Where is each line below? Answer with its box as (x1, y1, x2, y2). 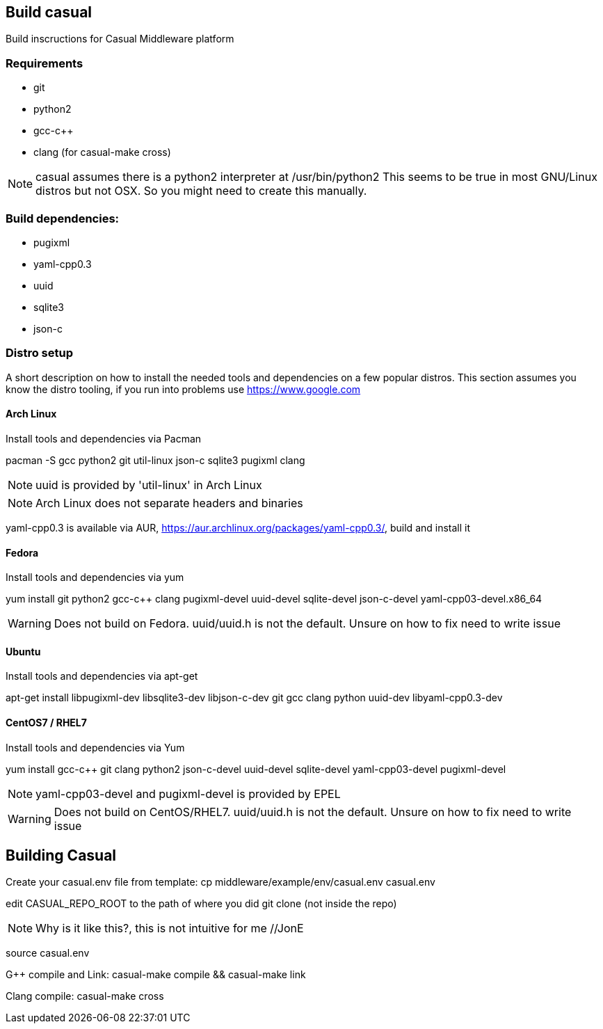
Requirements (6, 56, 83, 70)
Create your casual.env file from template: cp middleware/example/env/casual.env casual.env (6, 876, 435, 888)
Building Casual (6, 846, 117, 864)
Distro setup (6, 346, 73, 360)
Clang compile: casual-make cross (6, 990, 164, 1003)
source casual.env (6, 947, 90, 959)
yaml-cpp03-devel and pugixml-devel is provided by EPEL (35, 786, 341, 801)
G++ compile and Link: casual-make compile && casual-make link (6, 968, 306, 981)
